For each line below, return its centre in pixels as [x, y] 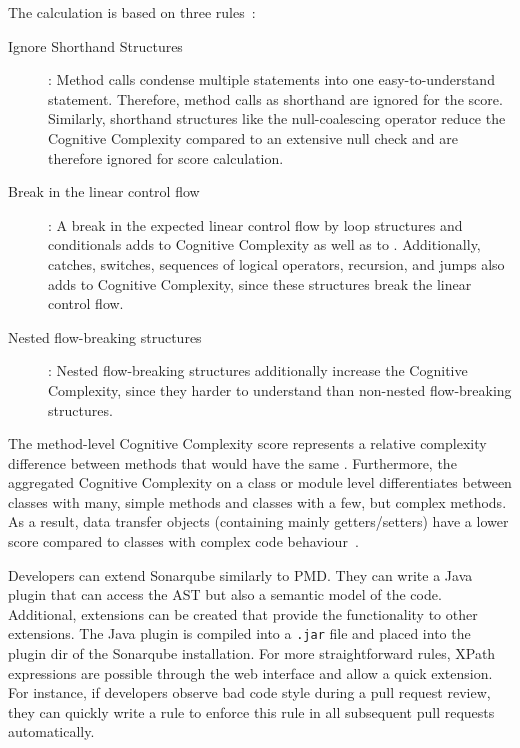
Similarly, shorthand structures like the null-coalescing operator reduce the [277, 118]
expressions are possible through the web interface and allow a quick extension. [250, 672]
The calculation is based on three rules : [132, 12]
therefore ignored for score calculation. [166, 157]
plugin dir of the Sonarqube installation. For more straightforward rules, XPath [252, 653]
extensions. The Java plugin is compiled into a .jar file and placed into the [239, 633]
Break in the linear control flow [104, 191]
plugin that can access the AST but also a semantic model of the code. [225, 594]
